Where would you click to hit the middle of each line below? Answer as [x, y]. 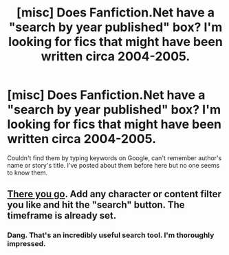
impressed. [26, 244]
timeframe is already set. [62, 215]
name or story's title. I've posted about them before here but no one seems [113, 165]
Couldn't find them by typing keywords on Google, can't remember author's [115, 158]
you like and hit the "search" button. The [96, 205]
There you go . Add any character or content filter [115, 194]
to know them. [28, 173]
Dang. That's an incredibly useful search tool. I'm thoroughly [111, 235]
